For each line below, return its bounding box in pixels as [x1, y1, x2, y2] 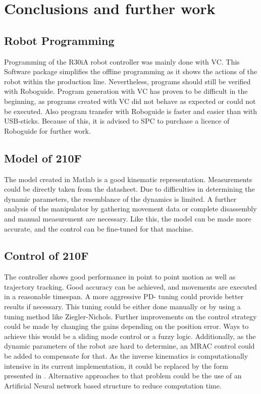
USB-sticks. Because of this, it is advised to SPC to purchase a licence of [4, 116, 230, 126]
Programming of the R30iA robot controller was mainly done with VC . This [4, 56, 240, 67]
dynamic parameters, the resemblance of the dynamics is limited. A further [4, 193, 237, 204]
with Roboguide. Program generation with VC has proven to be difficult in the [4, 86, 248, 96]
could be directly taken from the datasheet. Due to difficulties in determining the [4, 184, 255, 194]
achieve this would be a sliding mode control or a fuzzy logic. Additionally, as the [4, 330, 256, 341]
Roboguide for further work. [4, 125, 91, 136]
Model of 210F [4, 150, 82, 165]
